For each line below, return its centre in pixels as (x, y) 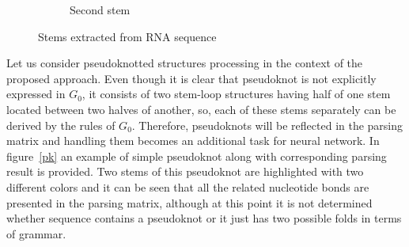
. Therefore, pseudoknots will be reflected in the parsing (267, 125)
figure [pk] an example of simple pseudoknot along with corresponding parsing (197, 156)
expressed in (36, 94)
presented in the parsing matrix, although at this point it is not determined (189, 202)
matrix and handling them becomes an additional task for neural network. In (193, 141)
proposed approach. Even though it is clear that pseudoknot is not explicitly (191, 78)
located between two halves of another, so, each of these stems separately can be (201, 109)
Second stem (100, 9)
